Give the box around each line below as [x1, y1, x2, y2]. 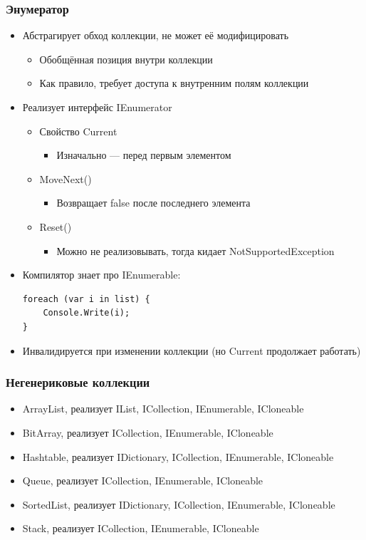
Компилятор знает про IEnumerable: [22, 267, 181, 282]
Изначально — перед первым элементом [56, 147, 231, 162]
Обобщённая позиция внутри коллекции [39, 51, 213, 66]
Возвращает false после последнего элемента [56, 195, 251, 210]
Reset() [39, 219, 72, 234]
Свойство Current [39, 123, 117, 138]
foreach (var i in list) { [22, 294, 150, 304]
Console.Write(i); [43, 308, 130, 318]
